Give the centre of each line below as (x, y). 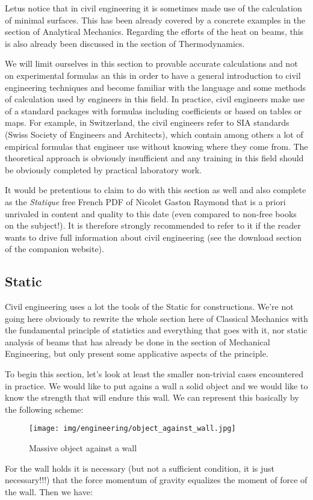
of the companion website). (54, 249)
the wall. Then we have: (49, 491)
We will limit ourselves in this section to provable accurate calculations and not (151, 63)
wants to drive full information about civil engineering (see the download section (153, 237)
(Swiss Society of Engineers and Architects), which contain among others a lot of (154, 134)
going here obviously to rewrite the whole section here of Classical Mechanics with (156, 318)
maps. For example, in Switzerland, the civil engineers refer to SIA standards (147, 122)
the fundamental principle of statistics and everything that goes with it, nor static (156, 330)
